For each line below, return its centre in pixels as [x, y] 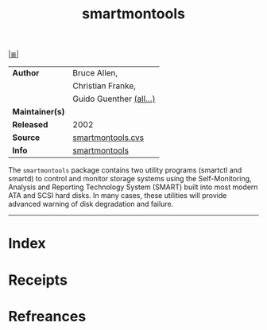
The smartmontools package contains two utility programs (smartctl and [125, 170]
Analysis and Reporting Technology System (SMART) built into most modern [133, 187]
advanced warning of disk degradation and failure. [91, 204]
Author [26, 73]
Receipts [38, 280]
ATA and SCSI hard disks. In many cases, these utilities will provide [118, 196]
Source [26, 138]
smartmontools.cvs [108, 138]
